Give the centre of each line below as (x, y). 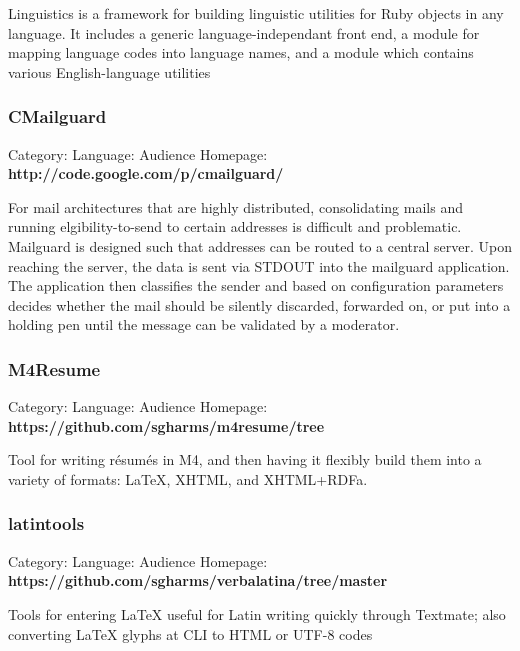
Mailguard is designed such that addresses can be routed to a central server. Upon (260, 245)
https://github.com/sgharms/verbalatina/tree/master (198, 580)
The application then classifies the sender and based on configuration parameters (256, 285)
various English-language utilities (109, 71)
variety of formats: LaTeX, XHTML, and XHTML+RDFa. (188, 478)
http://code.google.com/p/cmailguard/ (146, 173)
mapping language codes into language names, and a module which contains (241, 52)
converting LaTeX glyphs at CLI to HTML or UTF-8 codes (190, 633)
